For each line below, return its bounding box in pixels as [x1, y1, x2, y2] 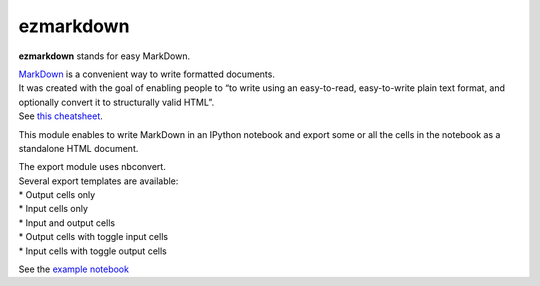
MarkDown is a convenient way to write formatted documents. [18, 68, 275, 80]
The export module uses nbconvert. [18, 161, 167, 173]
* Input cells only [18, 203, 89, 215]
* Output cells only [18, 189, 96, 201]
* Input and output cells [18, 216, 115, 229]
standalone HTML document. [18, 142, 139, 154]
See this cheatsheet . [18, 110, 104, 122]
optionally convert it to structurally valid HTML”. [18, 96, 215, 108]
